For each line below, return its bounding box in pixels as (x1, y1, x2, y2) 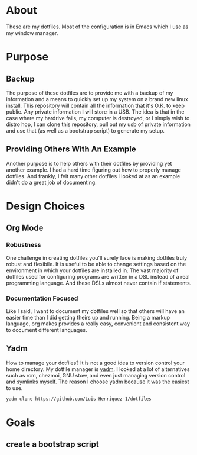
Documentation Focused (6, 294, 78, 302)
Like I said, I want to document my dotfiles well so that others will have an (6, 307, 185, 314)
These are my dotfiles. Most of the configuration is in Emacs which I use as (6, 23, 189, 30)
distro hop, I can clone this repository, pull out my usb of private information (6, 121, 191, 128)
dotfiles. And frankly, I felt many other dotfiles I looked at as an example (6, 172, 180, 179)
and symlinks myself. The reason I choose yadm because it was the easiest (6, 378, 189, 385)
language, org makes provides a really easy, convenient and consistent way (6, 320, 191, 327)
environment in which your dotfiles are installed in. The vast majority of (6, 267, 179, 274)
